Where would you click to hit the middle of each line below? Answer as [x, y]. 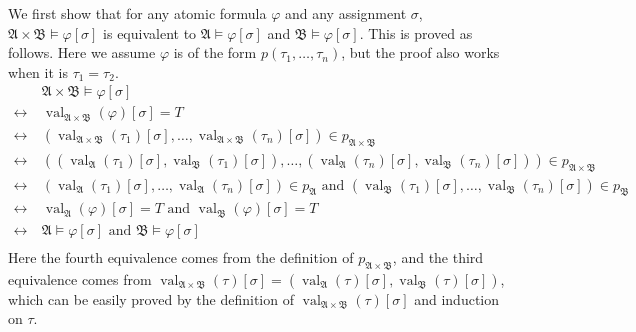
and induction [457, 298]
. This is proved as [416, 32]
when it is [38, 71]
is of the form [215, 52]
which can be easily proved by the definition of [151, 298]
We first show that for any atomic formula [137, 13]
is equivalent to [150, 32]
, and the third [438, 256]
